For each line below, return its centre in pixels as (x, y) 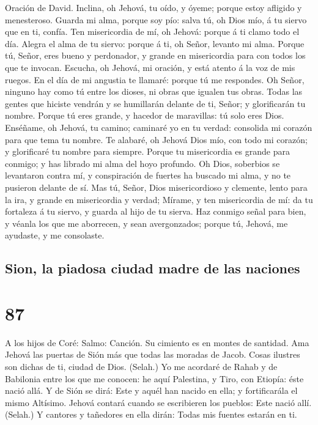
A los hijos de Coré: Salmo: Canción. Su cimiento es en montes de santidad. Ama (157, 342)
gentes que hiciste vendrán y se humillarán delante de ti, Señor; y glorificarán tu (155, 103)
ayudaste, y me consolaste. (55, 235)
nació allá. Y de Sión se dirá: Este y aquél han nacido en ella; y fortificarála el (151, 390)
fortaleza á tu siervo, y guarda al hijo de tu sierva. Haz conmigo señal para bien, (156, 211)
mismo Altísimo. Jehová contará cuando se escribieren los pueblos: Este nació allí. (158, 402)
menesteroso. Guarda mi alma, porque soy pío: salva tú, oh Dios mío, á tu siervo (156, 19)
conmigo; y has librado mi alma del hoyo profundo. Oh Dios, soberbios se (142, 163)
